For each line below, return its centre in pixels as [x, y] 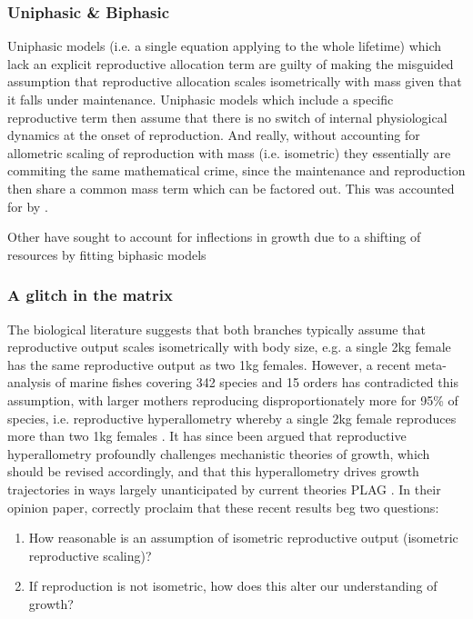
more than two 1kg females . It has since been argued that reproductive [207, 436]
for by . [28, 206]
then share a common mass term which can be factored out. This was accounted [231, 188]
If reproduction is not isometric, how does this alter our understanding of [233, 586]
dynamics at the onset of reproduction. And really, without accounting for [214, 135]
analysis [29, 382]
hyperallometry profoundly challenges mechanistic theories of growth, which [219, 453]
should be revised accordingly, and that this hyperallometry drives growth [213, 471]
